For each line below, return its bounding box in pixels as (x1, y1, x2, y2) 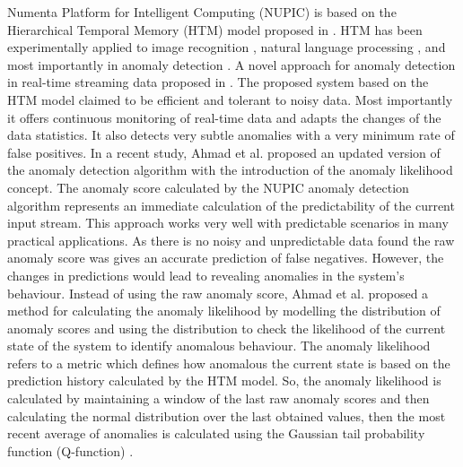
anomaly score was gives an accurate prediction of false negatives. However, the (7, 248, 444, 267)
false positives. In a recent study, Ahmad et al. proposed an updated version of (7, 143, 441, 161)
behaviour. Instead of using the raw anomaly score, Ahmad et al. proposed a (7, 283, 429, 302)
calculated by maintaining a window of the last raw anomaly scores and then (7, 389, 430, 408)
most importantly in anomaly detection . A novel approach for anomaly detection (7, 55, 456, 74)
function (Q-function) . (7, 441, 134, 460)
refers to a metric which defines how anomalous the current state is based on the (7, 353, 450, 372)
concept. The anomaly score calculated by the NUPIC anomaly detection (7, 177, 409, 196)
